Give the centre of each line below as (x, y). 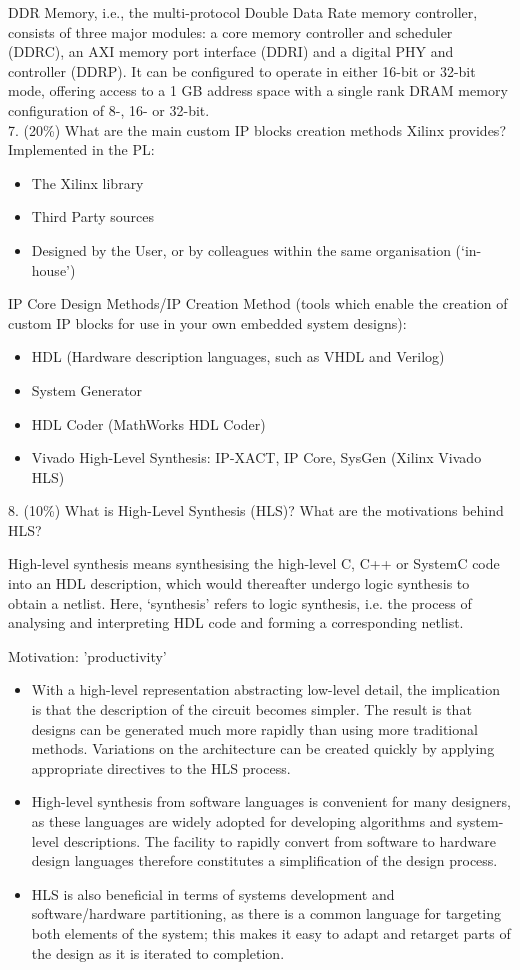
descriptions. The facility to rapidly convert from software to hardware (279, 840)
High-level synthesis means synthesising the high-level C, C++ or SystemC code (254, 563)
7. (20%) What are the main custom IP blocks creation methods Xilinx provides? (257, 129)
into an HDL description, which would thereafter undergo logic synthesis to (239, 583)
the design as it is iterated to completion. (158, 952)
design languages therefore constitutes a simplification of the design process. (264, 860)
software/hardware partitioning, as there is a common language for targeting (266, 913)
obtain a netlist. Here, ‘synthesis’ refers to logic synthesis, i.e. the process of (240, 602)
